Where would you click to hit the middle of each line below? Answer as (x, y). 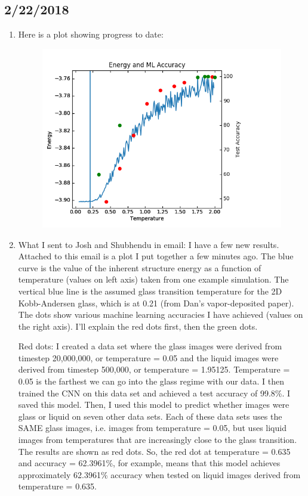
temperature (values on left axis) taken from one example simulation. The (153, 279)
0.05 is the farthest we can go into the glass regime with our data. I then (151, 381)
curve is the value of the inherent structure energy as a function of (140, 267)
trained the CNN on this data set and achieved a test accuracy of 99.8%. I (154, 393)
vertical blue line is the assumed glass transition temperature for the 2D (150, 291)
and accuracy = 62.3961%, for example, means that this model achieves (149, 463)
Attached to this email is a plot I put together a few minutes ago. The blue (156, 256)
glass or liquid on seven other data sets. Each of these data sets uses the (150, 416)
